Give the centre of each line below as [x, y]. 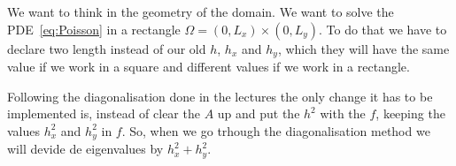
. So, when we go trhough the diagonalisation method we [276, 130]
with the [343, 113]
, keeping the [410, 113]
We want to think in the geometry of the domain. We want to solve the [201, 11]
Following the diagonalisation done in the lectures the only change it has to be [220, 96]
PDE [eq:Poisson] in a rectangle [94, 29]
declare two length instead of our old [107, 48]
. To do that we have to [383, 29]
